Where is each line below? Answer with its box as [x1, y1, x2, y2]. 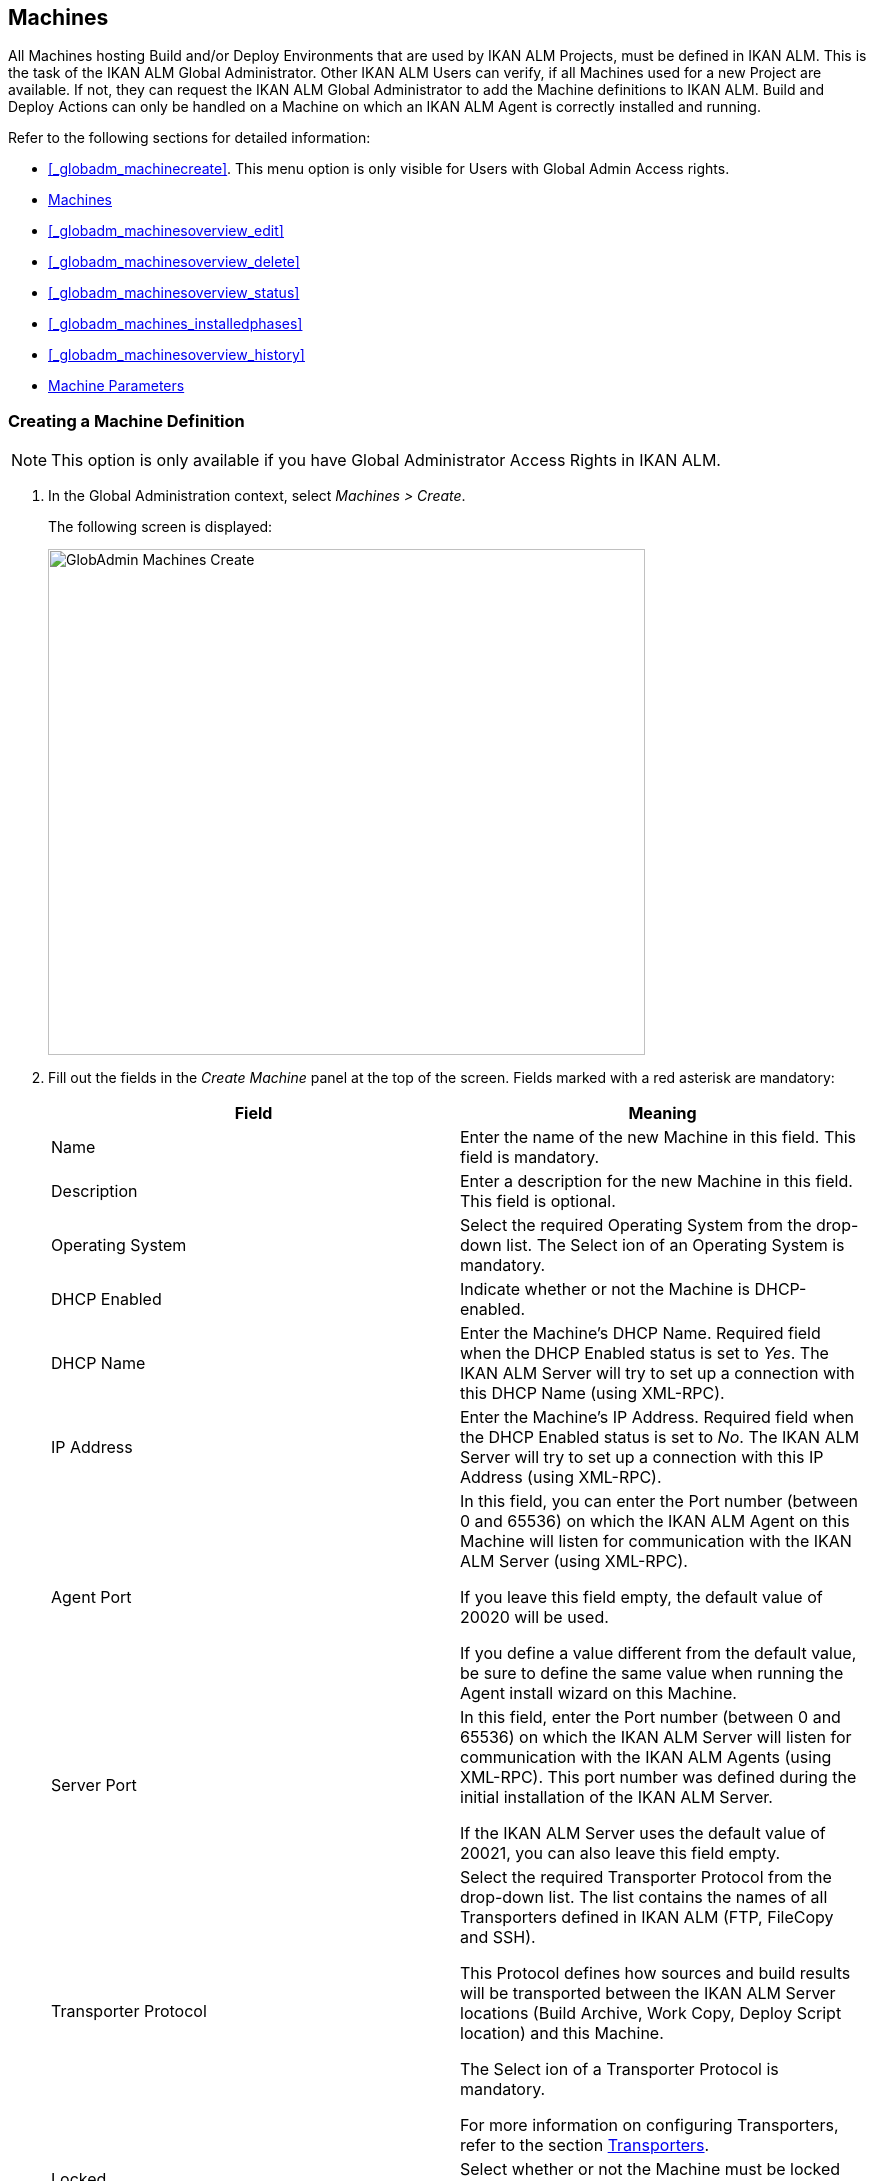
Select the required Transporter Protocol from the [460, 1867, 832, 1888]
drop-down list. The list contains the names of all [460, 1887, 828, 1908]
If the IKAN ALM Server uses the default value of [460, 1823, 826, 1844]
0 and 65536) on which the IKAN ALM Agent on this [460, 1511, 850, 1532]
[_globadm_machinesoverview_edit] [48, 222, 284, 240]
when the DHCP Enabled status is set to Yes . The [460, 1343, 829, 1364]
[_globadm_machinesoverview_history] [48, 346, 305, 364]
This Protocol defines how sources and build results [460, 1963, 851, 1984]
